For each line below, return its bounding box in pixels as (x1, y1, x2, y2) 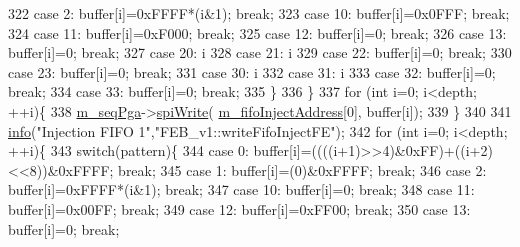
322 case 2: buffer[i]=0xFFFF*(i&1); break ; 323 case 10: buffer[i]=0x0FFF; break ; (8, 3, 510, 23)
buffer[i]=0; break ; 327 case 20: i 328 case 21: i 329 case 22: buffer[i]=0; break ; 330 (8, 42, 512, 63)
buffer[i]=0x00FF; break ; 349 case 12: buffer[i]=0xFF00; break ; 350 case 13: (8, 198, 471, 219)
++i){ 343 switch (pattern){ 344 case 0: (8, 140, 249, 161)
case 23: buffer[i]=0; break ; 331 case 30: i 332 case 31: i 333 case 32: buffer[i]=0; (8, 61, 496, 82)
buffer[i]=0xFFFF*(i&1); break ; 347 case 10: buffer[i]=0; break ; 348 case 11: (8, 179, 475, 200)
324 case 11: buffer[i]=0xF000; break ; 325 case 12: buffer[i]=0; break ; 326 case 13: (8, 22, 507, 43)
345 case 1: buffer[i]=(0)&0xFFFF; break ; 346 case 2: (160, 159, 487, 180)
